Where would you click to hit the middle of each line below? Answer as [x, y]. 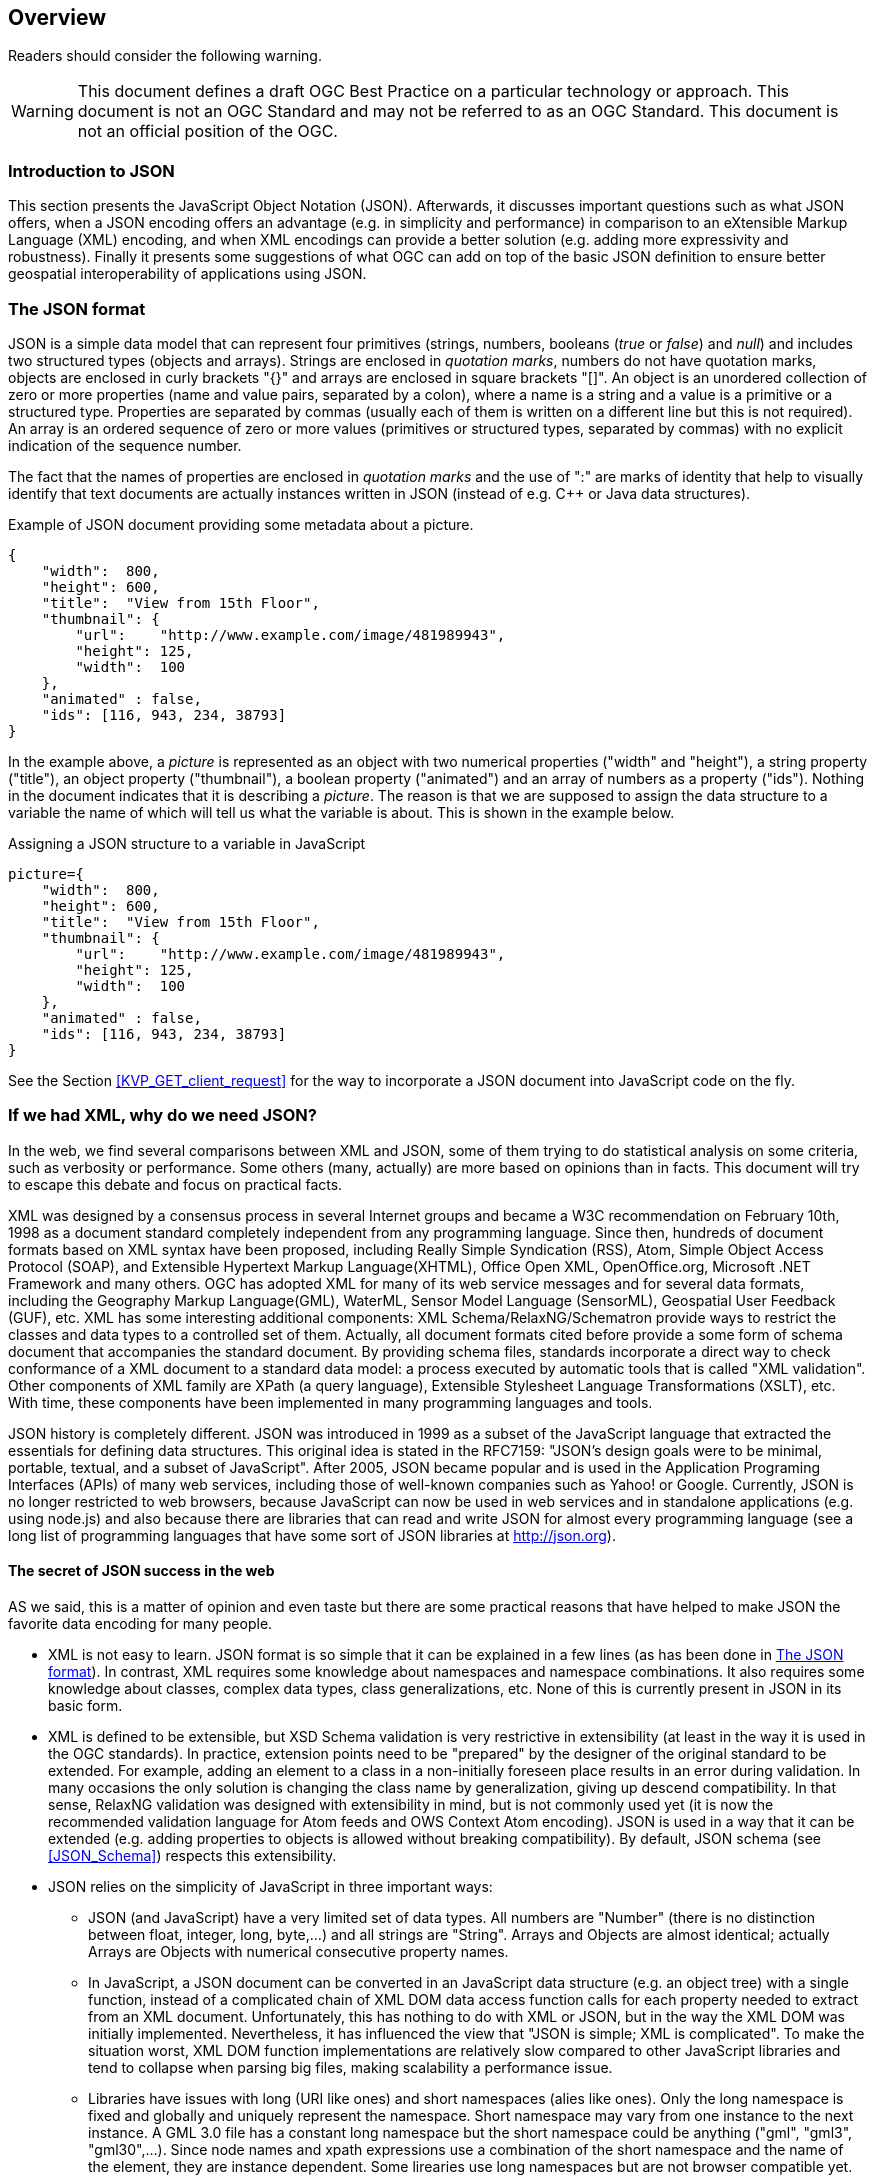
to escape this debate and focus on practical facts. [175, 1184]
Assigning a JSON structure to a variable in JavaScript [187, 843]
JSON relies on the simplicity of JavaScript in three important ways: [270, 1886]
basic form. [85, 1705]
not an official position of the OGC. [207, 131]
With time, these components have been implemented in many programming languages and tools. [330, 1402]
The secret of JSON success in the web [141, 1571]
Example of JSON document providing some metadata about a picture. [241, 524]
